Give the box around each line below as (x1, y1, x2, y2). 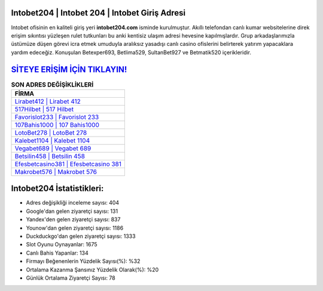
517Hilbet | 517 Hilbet (14, 105, 74, 113)
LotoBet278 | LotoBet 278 (14, 128, 87, 137)
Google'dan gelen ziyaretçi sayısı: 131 (26, 208, 118, 215)
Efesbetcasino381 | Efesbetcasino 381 (14, 160, 122, 168)
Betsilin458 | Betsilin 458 (14, 152, 85, 160)
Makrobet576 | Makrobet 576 (14, 168, 97, 176)
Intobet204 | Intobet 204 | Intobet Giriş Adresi (11, 8, 185, 18)
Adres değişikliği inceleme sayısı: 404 (26, 199, 120, 206)
